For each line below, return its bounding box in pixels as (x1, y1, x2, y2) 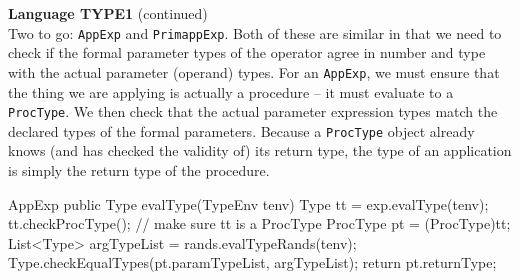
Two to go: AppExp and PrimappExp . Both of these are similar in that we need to (8, 22, 502, 43)
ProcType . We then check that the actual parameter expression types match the (8, 101, 498, 122)
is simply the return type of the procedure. (8, 160, 270, 180)
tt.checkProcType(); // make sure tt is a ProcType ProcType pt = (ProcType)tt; (8, 213, 511, 234)
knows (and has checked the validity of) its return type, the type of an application (8, 140, 512, 161)
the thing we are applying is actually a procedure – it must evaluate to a (8, 81, 454, 102)
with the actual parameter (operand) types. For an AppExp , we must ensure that (8, 61, 500, 82)
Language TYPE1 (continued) (8, 3, 208, 23)
